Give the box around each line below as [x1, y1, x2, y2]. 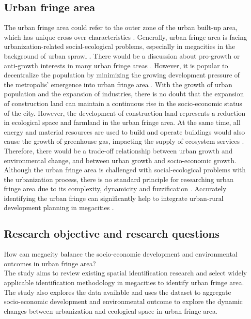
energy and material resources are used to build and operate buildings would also [4, 126, 245, 137]
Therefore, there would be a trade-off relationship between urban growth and [4, 145, 233, 155]
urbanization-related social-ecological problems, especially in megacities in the [4, 41, 235, 51]
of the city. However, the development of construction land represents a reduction [4, 107, 246, 118]
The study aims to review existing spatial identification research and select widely [4, 268, 247, 278]
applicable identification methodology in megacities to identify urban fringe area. [4, 277, 244, 288]
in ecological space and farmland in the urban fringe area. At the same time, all [4, 117, 240, 127]
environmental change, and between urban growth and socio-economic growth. [4, 155, 236, 165]
